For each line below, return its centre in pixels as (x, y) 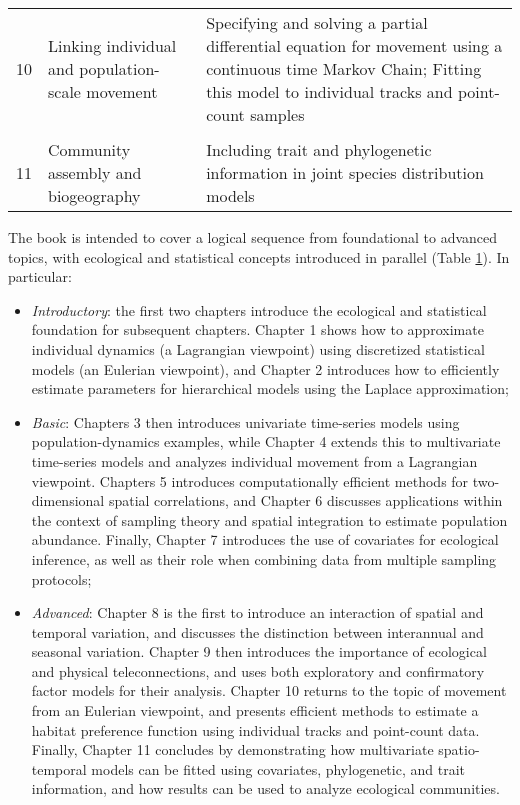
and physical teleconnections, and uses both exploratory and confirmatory (258, 670)
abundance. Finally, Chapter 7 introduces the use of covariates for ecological (265, 539)
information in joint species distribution (345, 172)
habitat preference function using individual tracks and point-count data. (255, 729)
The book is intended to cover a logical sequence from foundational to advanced (253, 237)
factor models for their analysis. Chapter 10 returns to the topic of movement (269, 690)
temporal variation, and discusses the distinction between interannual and (257, 631)
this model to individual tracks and (329, 91)
